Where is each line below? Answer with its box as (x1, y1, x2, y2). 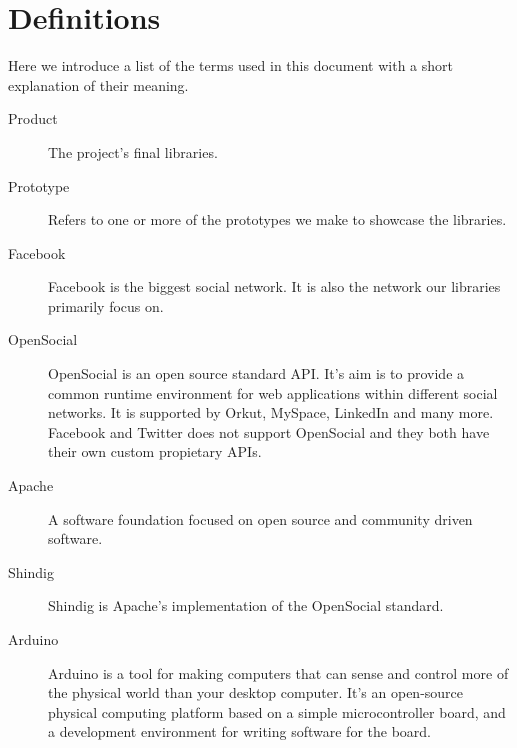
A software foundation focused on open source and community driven (48, 508, 473, 529)
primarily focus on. (48, 295, 164, 316)
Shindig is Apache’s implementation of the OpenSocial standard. (48, 595, 444, 616)
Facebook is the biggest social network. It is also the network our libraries (48, 276, 501, 297)
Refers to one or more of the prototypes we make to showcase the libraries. (48, 209, 507, 230)
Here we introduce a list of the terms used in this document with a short (8, 55, 454, 76)
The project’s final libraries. (48, 141, 218, 162)
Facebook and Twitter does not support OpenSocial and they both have (48, 421, 490, 442)
